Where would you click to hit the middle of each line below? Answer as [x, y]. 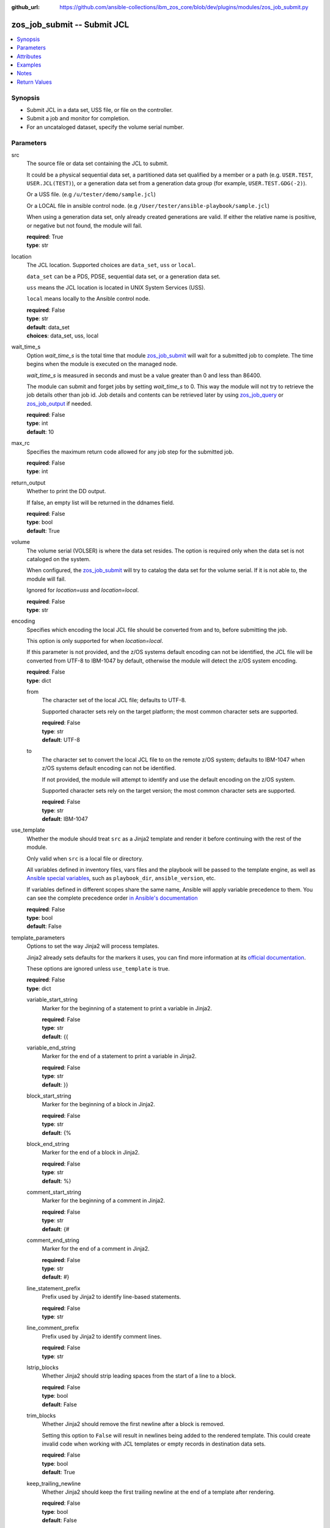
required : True [45, 237]
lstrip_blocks [43, 1367]
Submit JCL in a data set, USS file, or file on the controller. [100, 110]
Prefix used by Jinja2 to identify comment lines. [102, 1336]
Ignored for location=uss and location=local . [83, 590]
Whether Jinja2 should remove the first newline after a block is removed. [133, 1424]
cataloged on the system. [59, 559]
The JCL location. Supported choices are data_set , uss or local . [111, 265]
